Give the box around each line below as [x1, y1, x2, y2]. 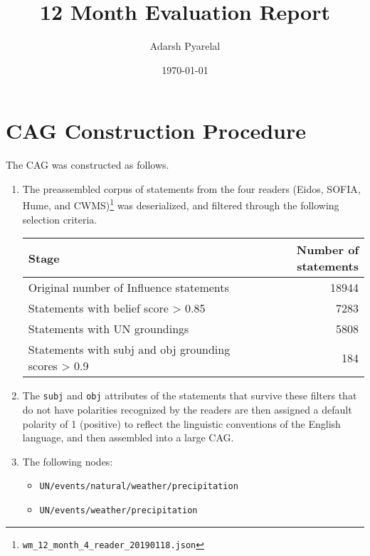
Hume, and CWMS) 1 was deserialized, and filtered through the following [22, 196, 339, 213]
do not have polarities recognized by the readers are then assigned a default [22, 402, 352, 416]
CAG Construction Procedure [6, 116, 307, 145]
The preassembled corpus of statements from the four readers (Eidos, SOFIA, [22, 181, 361, 196]
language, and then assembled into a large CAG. [22, 430, 234, 445]
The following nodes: [22, 453, 113, 468]
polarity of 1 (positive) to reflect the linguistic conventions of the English [22, 416, 341, 431]
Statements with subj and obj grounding [28, 341, 231, 358]
